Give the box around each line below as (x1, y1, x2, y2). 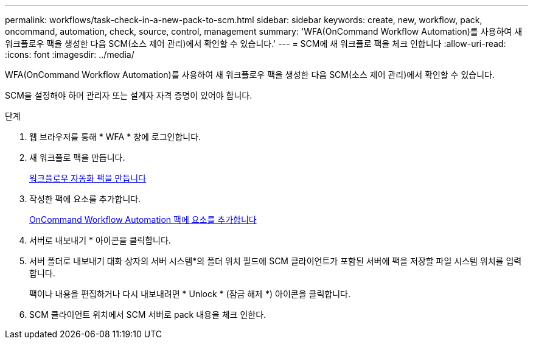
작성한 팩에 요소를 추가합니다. (29, 194, 141, 204)
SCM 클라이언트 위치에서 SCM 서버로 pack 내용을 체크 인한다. (29, 309, 266, 320)
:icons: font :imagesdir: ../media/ (5, 49, 134, 60)
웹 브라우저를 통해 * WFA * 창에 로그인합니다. (29, 132, 201, 142)
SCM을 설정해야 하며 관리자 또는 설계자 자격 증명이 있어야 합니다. (5, 90, 253, 100)
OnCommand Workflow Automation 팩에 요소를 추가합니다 (29, 214, 257, 225)
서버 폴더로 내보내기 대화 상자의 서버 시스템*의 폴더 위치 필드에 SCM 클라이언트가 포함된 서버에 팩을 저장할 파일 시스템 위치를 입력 (29, 256, 522, 266)
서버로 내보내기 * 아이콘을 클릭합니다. (29, 235, 171, 245)
